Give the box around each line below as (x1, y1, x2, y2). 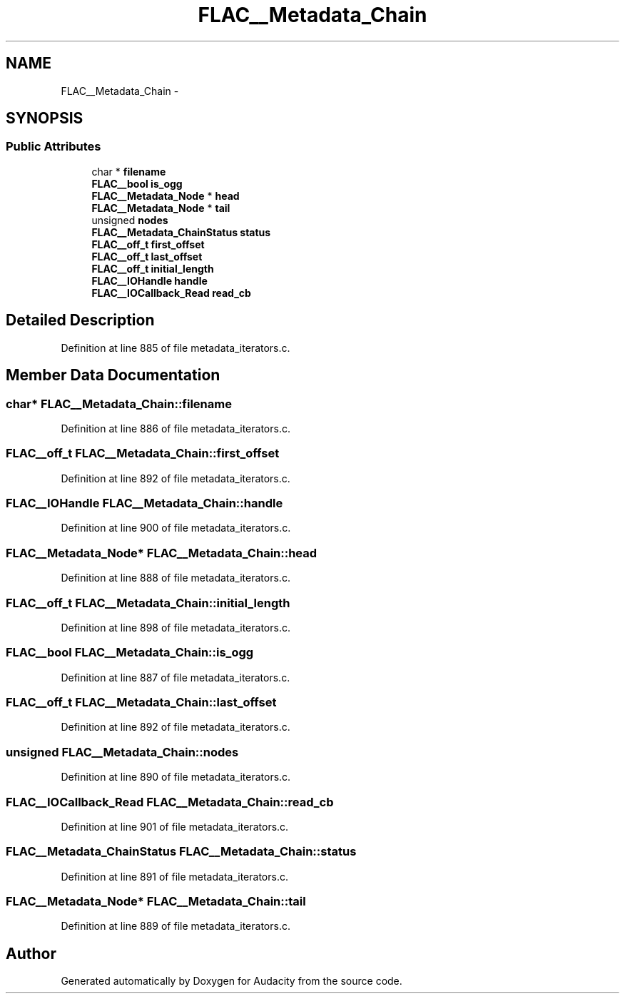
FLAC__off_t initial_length (91, 262, 214, 275)
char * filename (91, 165, 166, 178)
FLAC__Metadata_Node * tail (91, 201, 230, 214)
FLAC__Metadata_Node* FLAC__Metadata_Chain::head (6, 545, 317, 560)
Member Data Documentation (6, 366, 220, 385)
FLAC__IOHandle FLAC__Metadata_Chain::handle (6, 496, 283, 510)
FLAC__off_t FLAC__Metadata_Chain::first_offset (6, 446, 280, 461)
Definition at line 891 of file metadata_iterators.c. (61, 870, 288, 883)
